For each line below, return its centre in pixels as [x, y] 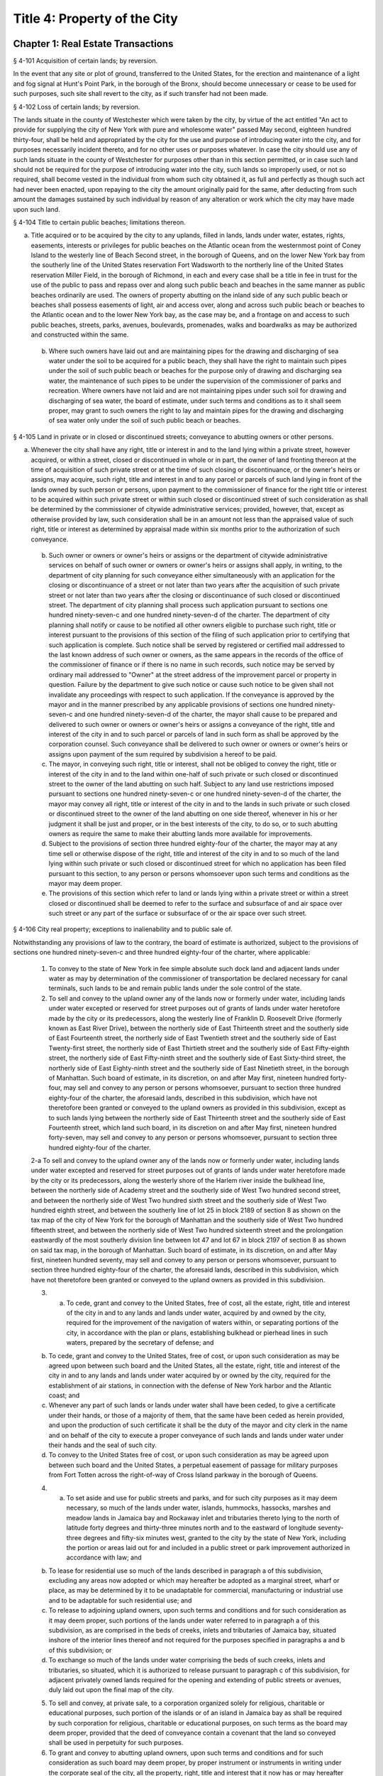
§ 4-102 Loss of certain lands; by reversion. [77, 107]
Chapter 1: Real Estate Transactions [93, 44]
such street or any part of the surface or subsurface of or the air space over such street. [178, 914]
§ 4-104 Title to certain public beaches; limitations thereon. [99, 222]
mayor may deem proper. [85, 883]
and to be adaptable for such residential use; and [120, 1600]
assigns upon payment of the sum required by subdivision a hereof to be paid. [163, 754]
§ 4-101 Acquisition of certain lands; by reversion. [85, 61]
